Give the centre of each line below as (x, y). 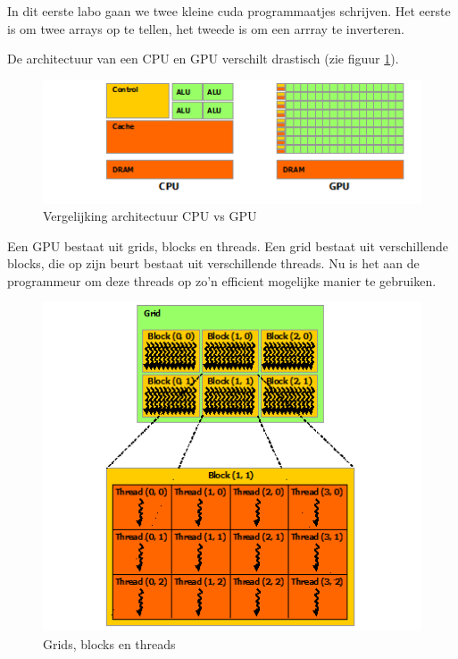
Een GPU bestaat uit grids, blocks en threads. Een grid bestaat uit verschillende (228, 245)
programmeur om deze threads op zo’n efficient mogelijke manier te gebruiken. (222, 280)
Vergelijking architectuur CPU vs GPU (150, 216)
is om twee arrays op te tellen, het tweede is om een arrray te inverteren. (206, 28)
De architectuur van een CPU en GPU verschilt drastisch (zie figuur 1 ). (203, 59)
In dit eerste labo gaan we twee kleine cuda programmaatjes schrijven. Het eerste (229, 11)
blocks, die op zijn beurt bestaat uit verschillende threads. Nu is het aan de (213, 263)
